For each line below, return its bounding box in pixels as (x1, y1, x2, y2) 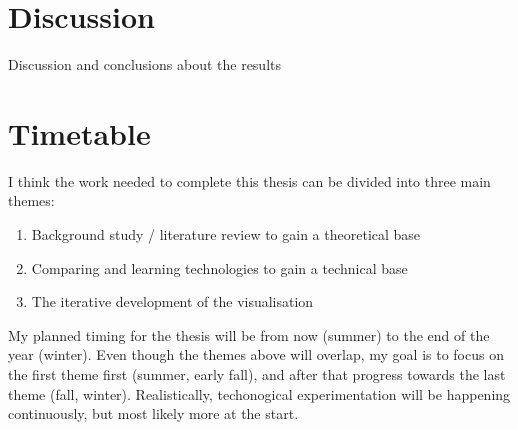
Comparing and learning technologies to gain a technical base (31, 257, 408, 278)
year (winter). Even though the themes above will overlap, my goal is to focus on (8, 344, 504, 365)
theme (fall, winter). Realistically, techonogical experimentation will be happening (8, 383, 511, 404)
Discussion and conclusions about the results (8, 54, 281, 75)
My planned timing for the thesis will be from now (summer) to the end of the (8, 324, 490, 345)
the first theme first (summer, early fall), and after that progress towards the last (8, 364, 506, 384)
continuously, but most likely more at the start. (8, 403, 299, 424)
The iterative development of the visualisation (31, 291, 314, 312)
